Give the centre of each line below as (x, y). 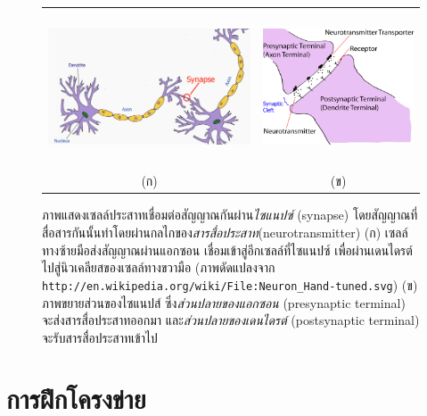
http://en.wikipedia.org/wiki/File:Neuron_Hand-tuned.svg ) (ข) (230, 284)
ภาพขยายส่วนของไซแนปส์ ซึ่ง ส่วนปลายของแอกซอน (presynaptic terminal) (224, 302)
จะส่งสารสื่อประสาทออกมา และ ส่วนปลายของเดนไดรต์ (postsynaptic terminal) (231, 320)
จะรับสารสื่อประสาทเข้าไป (100, 337)
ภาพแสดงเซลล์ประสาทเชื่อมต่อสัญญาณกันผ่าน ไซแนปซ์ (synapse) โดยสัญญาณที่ (230, 215)
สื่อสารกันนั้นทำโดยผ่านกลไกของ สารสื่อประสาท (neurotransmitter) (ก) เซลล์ (225, 233)
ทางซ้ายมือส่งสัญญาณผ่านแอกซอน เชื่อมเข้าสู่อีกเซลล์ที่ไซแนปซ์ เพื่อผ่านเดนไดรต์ (227, 250)
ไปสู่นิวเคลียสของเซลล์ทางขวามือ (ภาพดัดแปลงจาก (159, 267)
